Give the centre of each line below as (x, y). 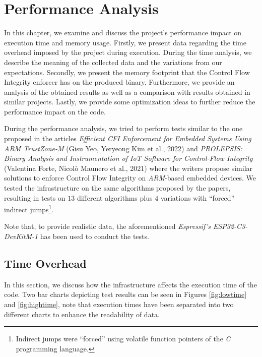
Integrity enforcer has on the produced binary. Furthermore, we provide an (119, 82)
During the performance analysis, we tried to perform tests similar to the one (123, 128)
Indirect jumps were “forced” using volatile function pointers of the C (123, 339)
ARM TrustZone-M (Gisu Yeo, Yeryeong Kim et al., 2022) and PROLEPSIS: (123, 148)
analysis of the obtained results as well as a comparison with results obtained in (127, 92)
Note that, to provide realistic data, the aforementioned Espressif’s (107, 226)
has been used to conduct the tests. (94, 236)
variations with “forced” (198, 197)
